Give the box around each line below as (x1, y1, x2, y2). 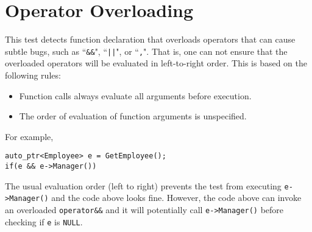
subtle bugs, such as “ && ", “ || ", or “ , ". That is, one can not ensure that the (5, 44, 288, 57)
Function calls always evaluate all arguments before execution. (19, 89, 252, 102)
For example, (5, 130, 54, 142)
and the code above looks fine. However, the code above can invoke (51, 191, 302, 204)
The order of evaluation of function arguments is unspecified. (19, 110, 247, 122)
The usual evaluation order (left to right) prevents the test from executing (5, 179, 282, 192)
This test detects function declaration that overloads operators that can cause (5, 33, 296, 46)
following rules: (5, 68, 61, 81)
